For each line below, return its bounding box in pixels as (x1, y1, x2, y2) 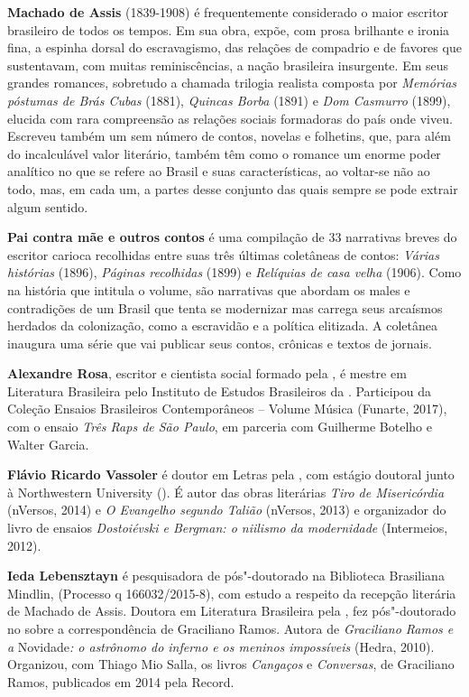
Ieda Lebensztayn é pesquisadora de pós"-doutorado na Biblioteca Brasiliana (7, 566, 445, 585)
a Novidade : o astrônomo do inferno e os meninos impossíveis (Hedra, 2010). (7, 637, 435, 655)
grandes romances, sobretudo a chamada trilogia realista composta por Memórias (7, 73, 457, 92)
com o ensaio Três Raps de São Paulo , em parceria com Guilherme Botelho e (7, 417, 432, 436)
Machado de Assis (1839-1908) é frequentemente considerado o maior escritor (7, 3, 449, 21)
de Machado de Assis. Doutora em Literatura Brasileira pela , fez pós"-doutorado (7, 601, 456, 620)
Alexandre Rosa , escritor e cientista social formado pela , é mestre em (7, 364, 407, 383)
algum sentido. (7, 197, 88, 216)
